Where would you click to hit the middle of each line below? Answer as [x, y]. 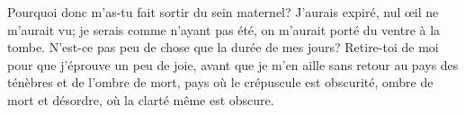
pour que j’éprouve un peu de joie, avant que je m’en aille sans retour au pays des [233, 64]
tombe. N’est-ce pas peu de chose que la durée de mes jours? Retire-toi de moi [223, 47]
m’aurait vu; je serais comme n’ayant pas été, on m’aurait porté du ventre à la [224, 29]
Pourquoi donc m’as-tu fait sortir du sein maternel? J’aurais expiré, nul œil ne [223, 12]
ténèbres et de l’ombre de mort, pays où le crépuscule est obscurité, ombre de [220, 82]
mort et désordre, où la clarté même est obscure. [141, 99]
